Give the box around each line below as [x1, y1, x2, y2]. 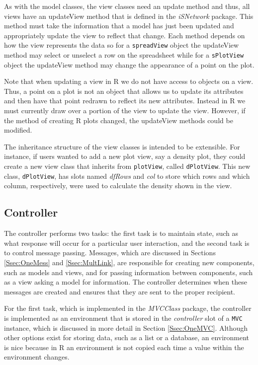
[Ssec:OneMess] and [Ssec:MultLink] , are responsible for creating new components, [4, 257, 255, 267]
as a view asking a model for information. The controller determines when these [4, 277, 247, 287]
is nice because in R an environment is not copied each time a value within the [4, 342, 244, 352]
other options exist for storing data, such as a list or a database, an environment [4, 332, 250, 343]
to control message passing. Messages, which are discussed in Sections [4, 247, 216, 258]
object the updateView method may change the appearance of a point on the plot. [4, 59, 255, 70]
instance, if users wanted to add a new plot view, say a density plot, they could [4, 151, 246, 161]
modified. [4, 125, 32, 135]
